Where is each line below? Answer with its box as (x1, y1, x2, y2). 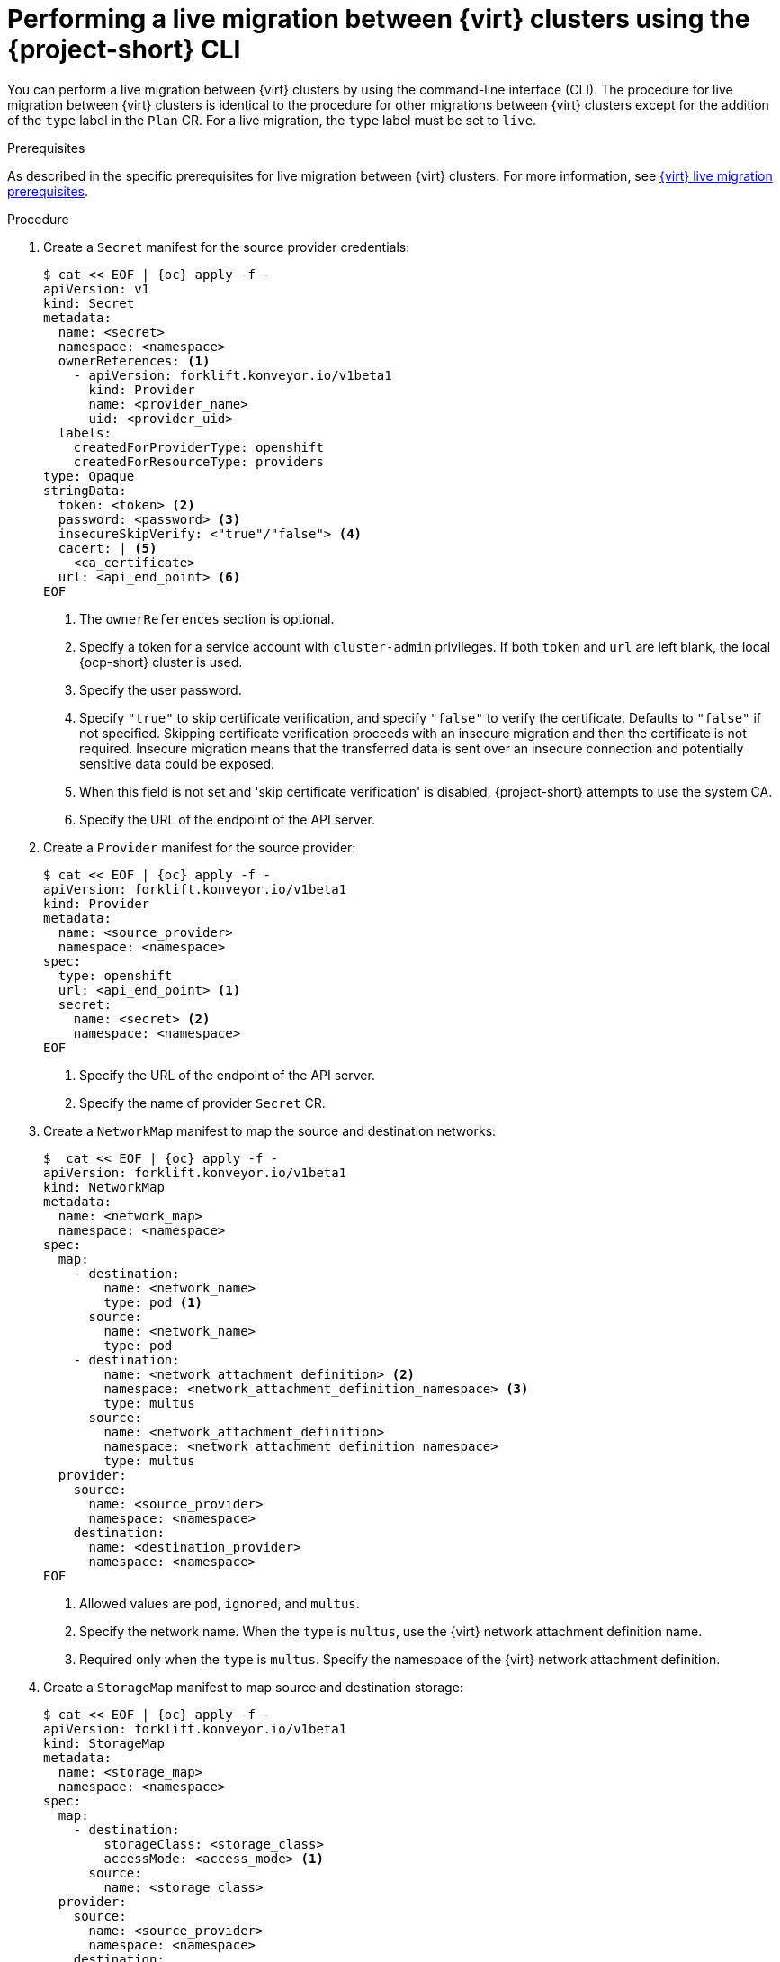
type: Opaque (43, 468, 135, 483)
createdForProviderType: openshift (73, 439, 324, 454)
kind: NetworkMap (43, 1179, 165, 1194)
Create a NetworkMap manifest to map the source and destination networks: (43, 1122, 497, 1138)
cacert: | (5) (58, 540, 157, 555)
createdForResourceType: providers (73, 454, 324, 469)
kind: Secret (43, 295, 135, 310)
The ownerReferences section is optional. (79, 610, 335, 626)
